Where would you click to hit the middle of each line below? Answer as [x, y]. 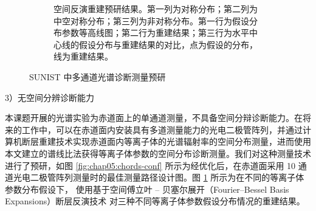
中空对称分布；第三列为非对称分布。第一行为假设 [151, 20]
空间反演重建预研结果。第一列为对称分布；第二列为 [156, 9]
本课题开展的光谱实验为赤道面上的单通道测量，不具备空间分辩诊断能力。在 [154, 118]
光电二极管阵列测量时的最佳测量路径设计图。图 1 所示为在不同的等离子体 [159, 177]
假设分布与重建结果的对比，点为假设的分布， [168, 44]
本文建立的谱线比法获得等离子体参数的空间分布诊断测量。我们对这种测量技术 [158, 153]
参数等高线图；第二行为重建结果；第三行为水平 [155, 33]
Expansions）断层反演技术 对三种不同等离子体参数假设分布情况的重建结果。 [155, 201]
